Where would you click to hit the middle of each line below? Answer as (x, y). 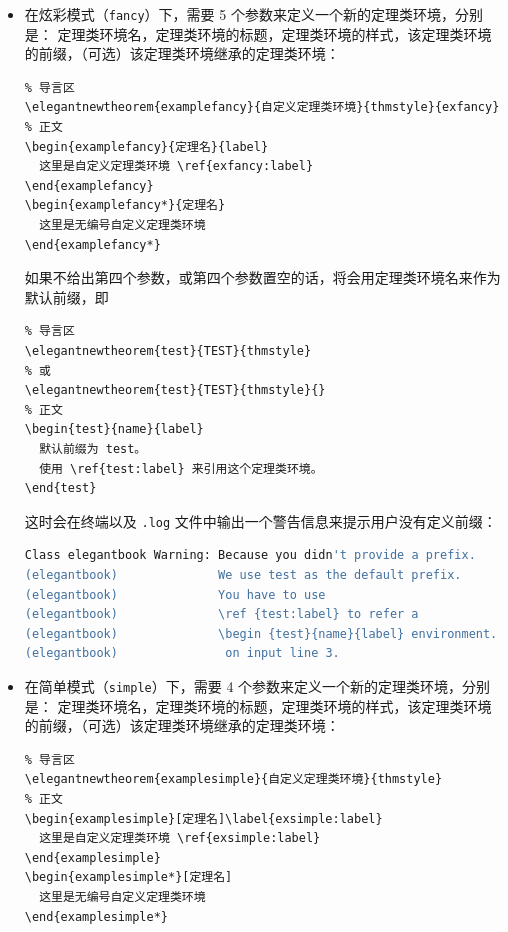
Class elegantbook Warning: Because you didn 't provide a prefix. (250, 555)
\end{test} (60, 488)
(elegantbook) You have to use (175, 594)
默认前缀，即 (66, 296)
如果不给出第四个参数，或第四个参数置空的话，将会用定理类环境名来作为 (262, 277)
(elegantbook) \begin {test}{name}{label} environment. (261, 633)
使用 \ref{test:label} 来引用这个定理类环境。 (181, 468)
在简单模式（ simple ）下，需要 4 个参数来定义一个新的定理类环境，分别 (257, 685)
